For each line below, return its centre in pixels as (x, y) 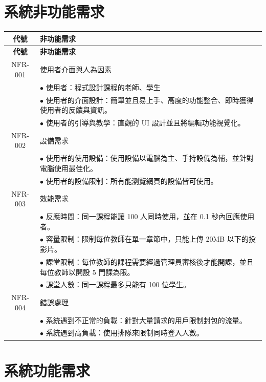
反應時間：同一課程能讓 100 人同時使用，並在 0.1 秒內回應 (143, 216)
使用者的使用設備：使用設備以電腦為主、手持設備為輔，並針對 (150, 158)
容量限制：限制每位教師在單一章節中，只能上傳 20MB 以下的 (147, 239)
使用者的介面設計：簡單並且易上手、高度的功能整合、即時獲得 (150, 100)
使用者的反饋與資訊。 (76, 110)
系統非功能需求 (54, 12)
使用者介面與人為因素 (76, 69)
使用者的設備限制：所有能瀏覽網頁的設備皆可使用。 (132, 181)
